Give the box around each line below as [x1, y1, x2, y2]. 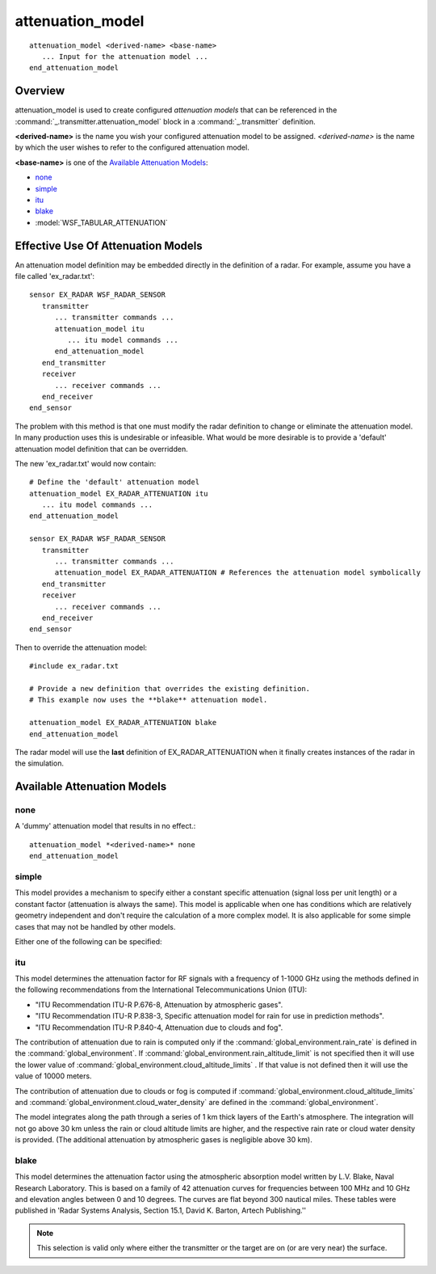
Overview [15, 84, 65, 98]
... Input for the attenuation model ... [41, 52, 209, 61]
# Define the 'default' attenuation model [29, 478, 200, 487]
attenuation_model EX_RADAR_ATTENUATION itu [29, 489, 209, 498]
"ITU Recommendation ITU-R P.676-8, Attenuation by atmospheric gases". [35, 999, 283, 1010]
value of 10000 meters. [15, 1071, 92, 1081]
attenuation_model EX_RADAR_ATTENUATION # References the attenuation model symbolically [54, 568, 421, 577]
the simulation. [15, 758, 65, 768]
